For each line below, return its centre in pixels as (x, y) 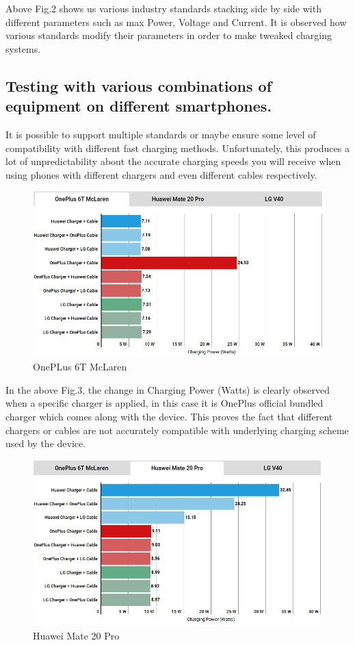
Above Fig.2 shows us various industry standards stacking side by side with (163, 8)
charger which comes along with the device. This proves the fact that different (169, 416)
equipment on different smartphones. (139, 106)
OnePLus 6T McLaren (80, 367)
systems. (23, 48)
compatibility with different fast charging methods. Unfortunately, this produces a (177, 148)
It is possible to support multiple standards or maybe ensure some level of (161, 134)
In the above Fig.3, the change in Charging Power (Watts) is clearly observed (168, 389)
